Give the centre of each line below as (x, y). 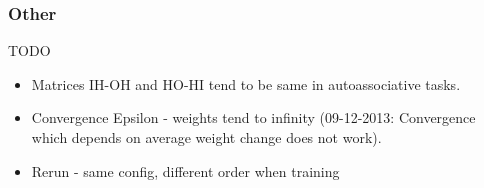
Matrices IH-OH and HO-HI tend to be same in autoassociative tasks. (246, 83)
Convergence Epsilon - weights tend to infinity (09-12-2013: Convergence (253, 117)
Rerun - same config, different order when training (185, 170)
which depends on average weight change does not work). (206, 137)
